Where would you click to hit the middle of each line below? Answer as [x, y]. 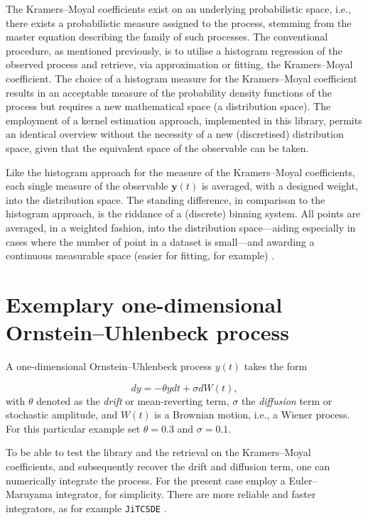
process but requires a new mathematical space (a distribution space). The [168, 106]
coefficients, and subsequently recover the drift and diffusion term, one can [168, 466]
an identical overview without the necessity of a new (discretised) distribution [175, 134]
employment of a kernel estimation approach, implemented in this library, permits [184, 120]
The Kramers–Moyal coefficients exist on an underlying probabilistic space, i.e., [178, 9]
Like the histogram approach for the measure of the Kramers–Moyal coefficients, [180, 172]
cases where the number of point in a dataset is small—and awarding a [160, 241]
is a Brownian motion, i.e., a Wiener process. [252, 415]
